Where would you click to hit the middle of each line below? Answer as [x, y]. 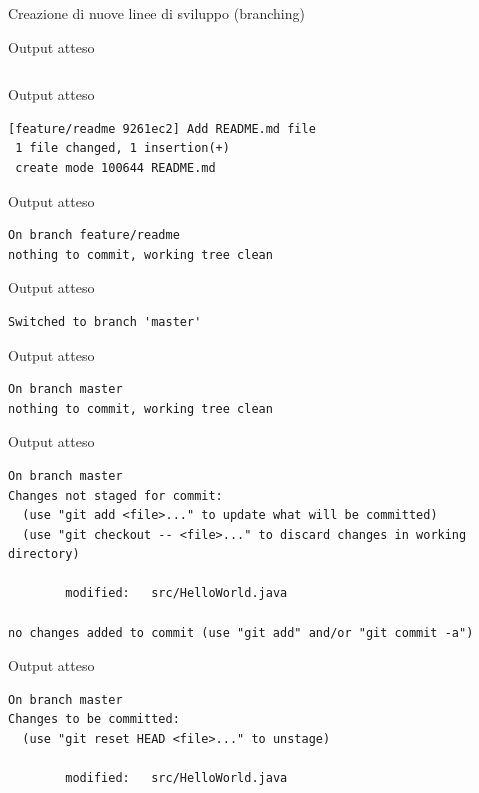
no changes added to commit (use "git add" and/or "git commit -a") [241, 632]
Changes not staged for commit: [115, 495]
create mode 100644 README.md [115, 167]
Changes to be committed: [94, 719]
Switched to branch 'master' [105, 321]
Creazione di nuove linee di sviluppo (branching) [156, 13]
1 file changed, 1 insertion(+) [122, 148]
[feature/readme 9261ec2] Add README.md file [162, 128]
